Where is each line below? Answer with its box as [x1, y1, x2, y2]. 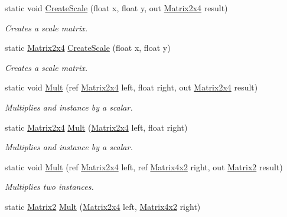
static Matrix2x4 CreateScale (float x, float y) [5, 41, 171, 54]
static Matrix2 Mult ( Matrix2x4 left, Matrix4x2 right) [5, 200, 201, 212]
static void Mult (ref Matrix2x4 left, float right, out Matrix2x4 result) [5, 81, 258, 93]
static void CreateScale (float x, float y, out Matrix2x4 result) [5, 2, 228, 14]
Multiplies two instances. [5, 180, 94, 193]
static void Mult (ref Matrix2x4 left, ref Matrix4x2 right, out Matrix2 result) [5, 160, 283, 173]
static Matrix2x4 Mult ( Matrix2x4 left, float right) [5, 121, 188, 133]
